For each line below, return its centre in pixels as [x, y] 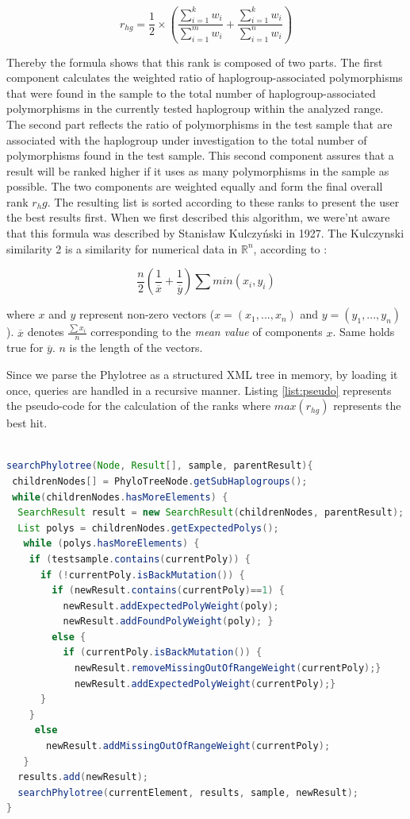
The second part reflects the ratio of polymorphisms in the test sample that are [199, 124]
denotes [46, 332]
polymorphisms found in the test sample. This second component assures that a [200, 155]
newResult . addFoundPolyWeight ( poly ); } [168, 622]
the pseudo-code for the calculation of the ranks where [139, 406]
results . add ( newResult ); [83, 777]
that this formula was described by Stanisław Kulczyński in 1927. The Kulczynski [205, 233]
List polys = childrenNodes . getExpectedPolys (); [148, 528]
